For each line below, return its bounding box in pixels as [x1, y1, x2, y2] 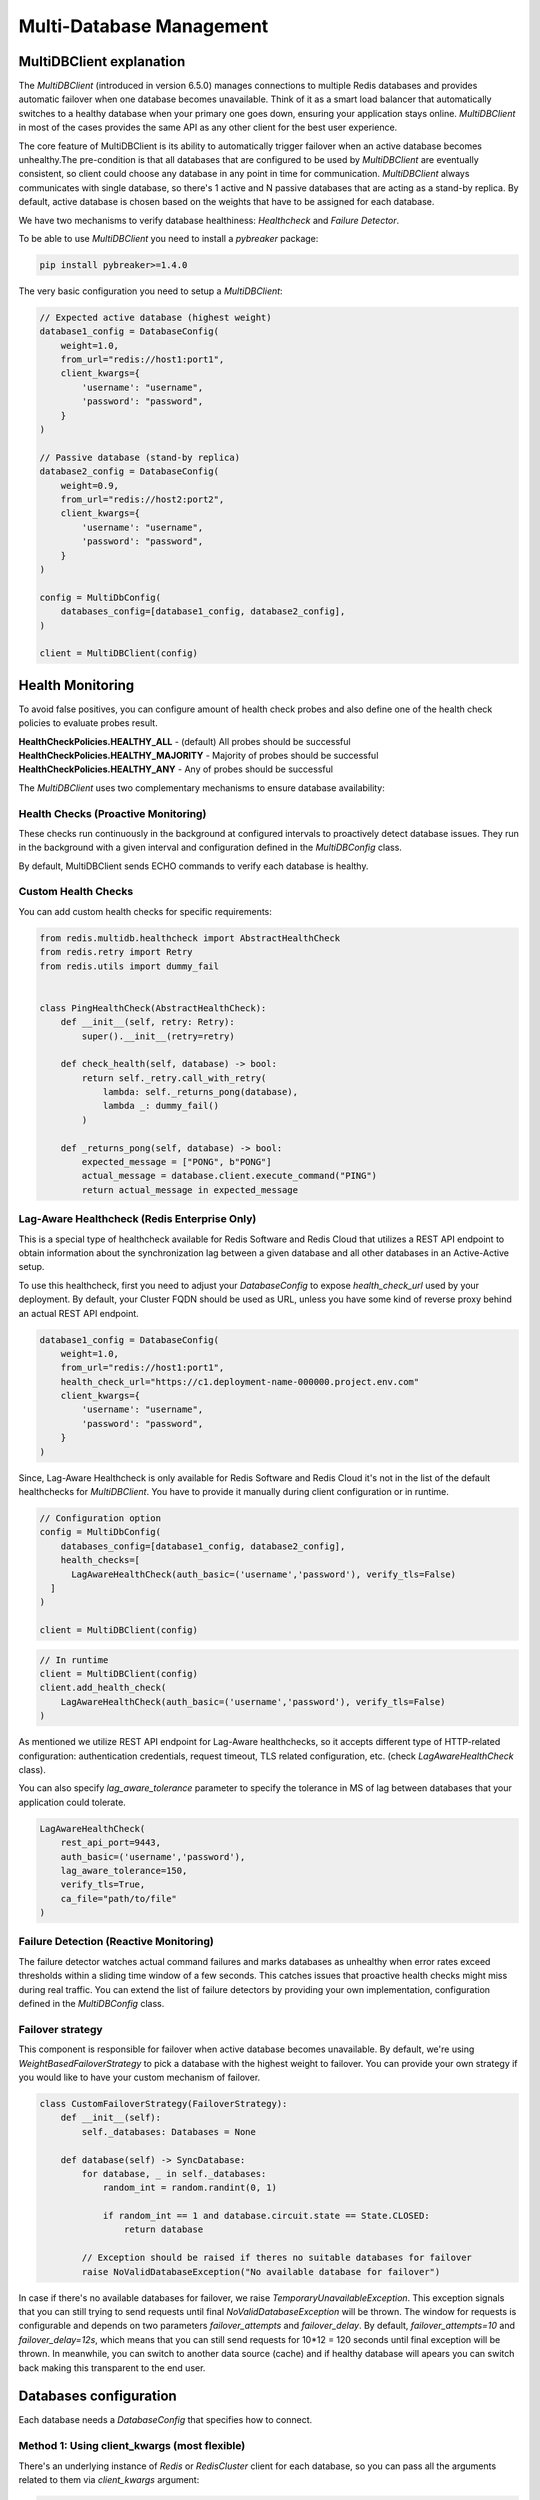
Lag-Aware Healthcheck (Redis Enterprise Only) [18, 1212, 257, 1226]
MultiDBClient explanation [18, 53, 186, 70]
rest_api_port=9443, [60, 1837, 162, 1849]
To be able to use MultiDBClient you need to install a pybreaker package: [18, 232, 319, 244]
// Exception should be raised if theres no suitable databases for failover [81, 2252, 472, 2264]
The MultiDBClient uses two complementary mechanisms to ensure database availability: [18, 781, 385, 794]
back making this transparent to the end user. [18, 2361, 206, 2374]
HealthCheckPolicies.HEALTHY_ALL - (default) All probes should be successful [18, 735, 351, 747]
